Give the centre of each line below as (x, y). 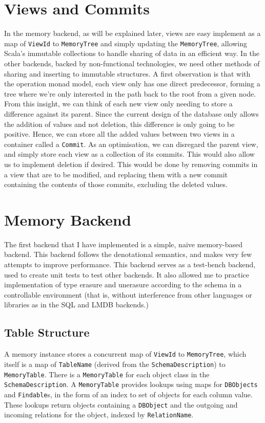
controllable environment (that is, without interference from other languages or (128, 294)
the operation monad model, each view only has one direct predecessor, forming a (132, 84)
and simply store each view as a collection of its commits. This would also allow (129, 154)
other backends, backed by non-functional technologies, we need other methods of (132, 63)
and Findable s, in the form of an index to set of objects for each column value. (128, 394)
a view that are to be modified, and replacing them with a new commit (116, 174)
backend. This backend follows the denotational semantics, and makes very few (128, 254)
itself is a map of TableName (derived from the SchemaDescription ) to (115, 364)
